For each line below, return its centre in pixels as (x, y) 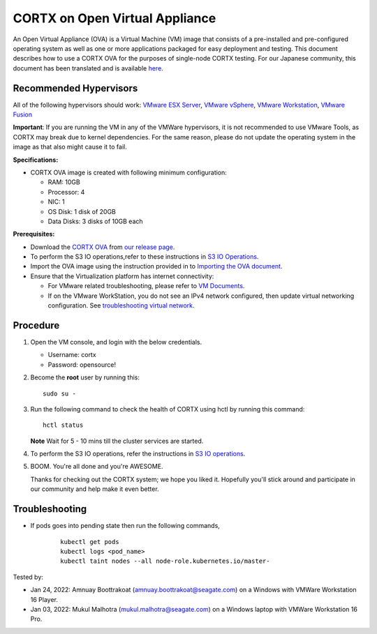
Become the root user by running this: (85, 377)
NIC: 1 (57, 202)
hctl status (63, 425)
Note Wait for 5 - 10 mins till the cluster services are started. (117, 441)
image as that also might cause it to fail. (70, 147)
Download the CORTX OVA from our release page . (103, 247)
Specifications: (36, 160)
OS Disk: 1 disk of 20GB (82, 211)
